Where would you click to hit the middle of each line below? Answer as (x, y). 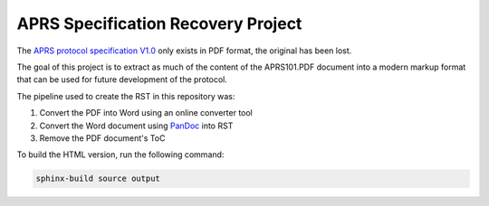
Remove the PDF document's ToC (102, 138)
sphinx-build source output (98, 179)
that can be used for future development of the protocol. (122, 80)
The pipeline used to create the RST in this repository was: (126, 96)
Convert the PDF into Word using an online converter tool (146, 113)
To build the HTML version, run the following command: (120, 154)
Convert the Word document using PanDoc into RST (136, 126)
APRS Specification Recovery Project (159, 23)
